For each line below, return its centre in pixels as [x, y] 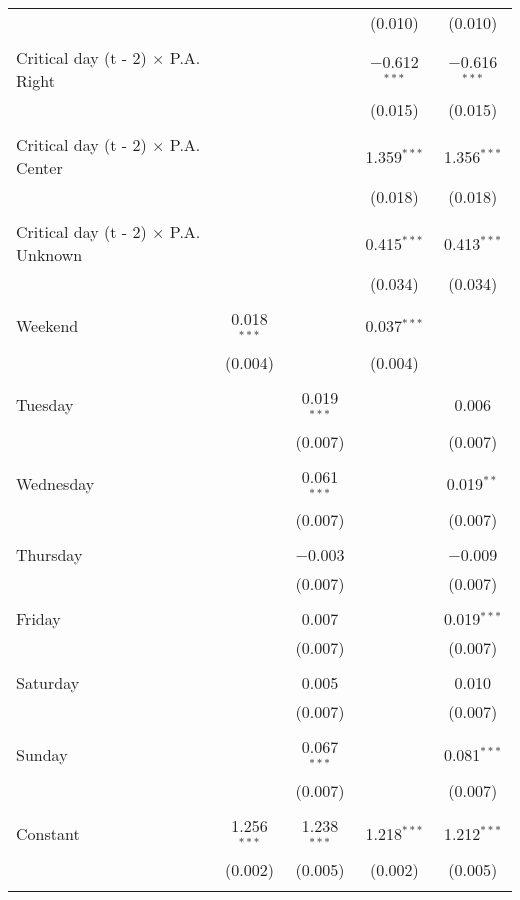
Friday [38, 619]
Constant [48, 833]
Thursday [49, 555]
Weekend [47, 326]
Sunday [42, 754]
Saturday [48, 683]
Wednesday [55, 483]
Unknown [49, 254]
